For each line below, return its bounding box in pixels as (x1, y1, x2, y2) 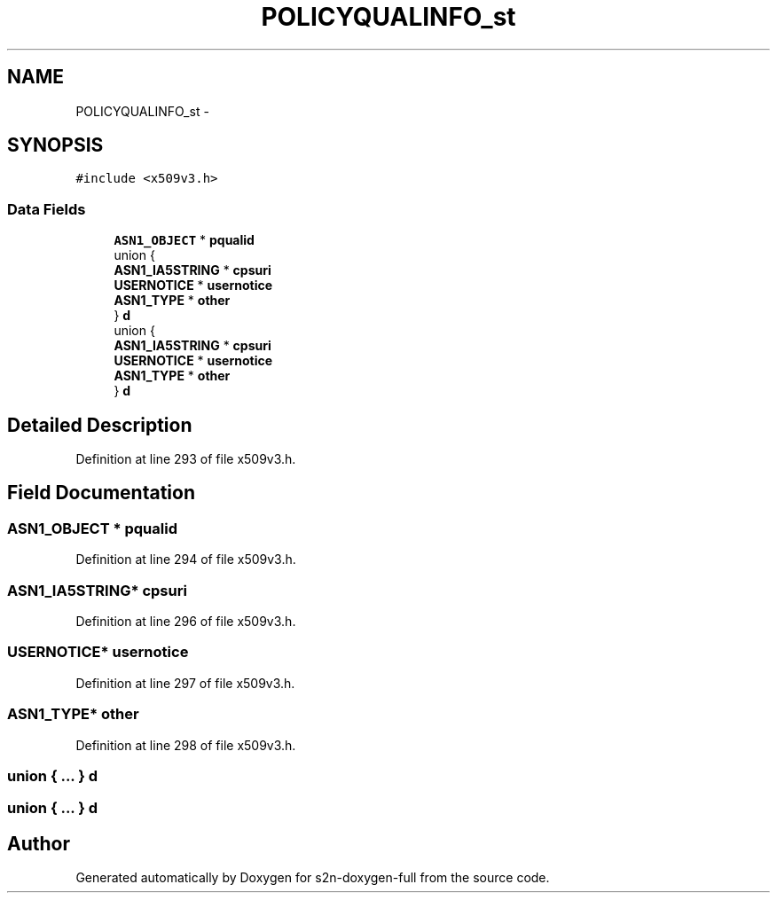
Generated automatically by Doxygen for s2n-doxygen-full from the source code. (75, 870, 550, 886)
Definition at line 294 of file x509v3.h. (75, 552, 296, 567)
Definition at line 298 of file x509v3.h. (75, 737, 296, 753)
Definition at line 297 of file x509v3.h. (75, 675, 295, 691)
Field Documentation (7, 481, 195, 505)
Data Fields (7, 200, 86, 218)
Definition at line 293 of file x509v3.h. (75, 451, 296, 467)
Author (7, 832, 70, 855)
